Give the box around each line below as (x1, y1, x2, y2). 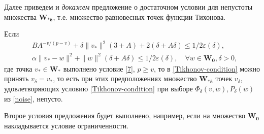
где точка (4, 63, 32, 74)
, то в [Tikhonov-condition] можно (153, 63, 260, 74)
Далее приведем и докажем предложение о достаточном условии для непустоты (4, 2, 253, 12)
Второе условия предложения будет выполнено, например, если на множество (4, 110, 245, 121)
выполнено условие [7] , (63, 63, 135, 74)
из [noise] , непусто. (4, 93, 63, 104)
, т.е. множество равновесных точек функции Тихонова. (53, 11, 226, 22)
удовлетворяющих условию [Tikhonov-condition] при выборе (4, 83, 193, 94)
